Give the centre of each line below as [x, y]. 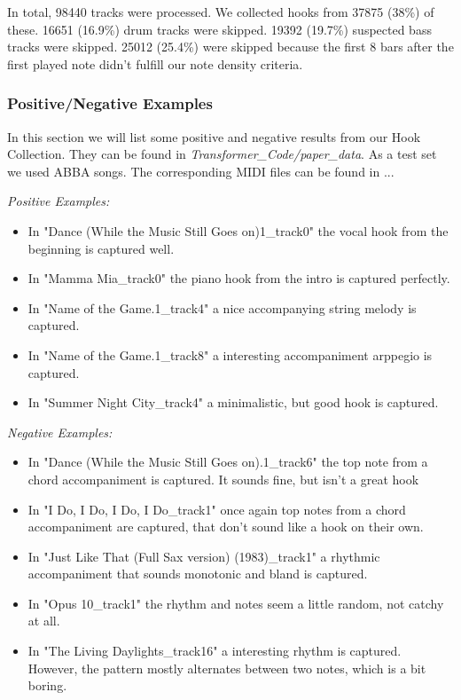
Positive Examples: [59, 201]
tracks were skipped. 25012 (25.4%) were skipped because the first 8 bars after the [230, 47]
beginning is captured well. [101, 248]
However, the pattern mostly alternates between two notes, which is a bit [227, 668]
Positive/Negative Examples [110, 103]
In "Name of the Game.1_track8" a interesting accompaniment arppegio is [230, 354]
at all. [44, 621]
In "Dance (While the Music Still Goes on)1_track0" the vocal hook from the [238, 230]
